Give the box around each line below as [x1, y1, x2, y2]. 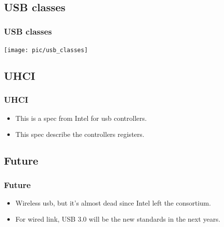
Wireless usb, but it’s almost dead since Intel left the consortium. [15, 197, 211, 208]
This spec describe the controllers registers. [15, 129, 144, 139]
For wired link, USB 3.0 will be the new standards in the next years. [15, 214, 221, 224]
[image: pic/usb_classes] [4, 47, 88, 54]
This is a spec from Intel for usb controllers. [15, 113, 147, 123]
